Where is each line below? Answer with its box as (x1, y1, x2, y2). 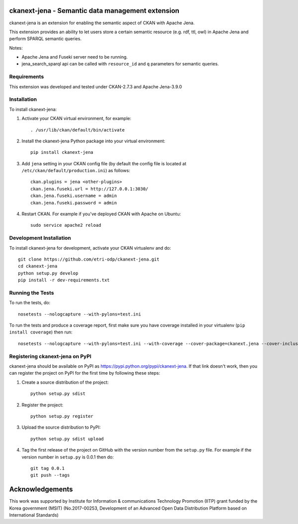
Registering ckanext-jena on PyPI (9, 353, 92, 360)
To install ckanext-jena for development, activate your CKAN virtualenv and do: (9, 245, 171, 251)
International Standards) (9, 512, 59, 518)
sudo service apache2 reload (30, 222, 101, 228)
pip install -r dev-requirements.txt (18, 277, 110, 283)
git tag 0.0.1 (30, 465, 65, 471)
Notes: (9, 45, 23, 51)
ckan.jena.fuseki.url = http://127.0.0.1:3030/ (30, 186, 149, 192)
